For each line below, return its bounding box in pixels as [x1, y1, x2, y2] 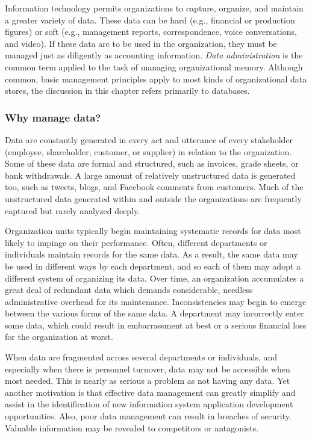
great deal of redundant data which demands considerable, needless [5, 283, 253, 296]
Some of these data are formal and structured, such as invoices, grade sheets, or [5, 157, 299, 170]
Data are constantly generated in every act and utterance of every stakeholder [5, 133, 293, 146]
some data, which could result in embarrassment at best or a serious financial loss [5, 318, 307, 331]
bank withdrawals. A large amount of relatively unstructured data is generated [5, 168, 296, 181]
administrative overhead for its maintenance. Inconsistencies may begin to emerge [5, 295, 307, 307]
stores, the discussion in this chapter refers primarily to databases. [5, 84, 250, 97]
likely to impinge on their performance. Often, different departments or [5, 236, 267, 248]
